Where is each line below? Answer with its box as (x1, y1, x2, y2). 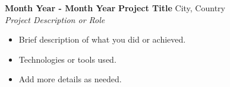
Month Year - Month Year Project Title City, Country (5, 2, 225, 14)
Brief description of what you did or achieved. (18, 33, 186, 46)
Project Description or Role (5, 13, 105, 25)
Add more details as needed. (18, 73, 122, 85)
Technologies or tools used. (18, 53, 116, 65)
